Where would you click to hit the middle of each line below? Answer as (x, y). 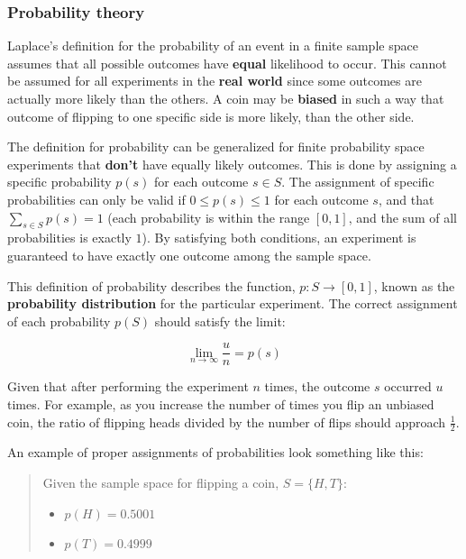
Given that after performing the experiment (128, 386)
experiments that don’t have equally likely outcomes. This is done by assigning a (232, 164)
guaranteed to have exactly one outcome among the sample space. (189, 255)
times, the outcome (317, 386)
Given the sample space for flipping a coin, (161, 482)
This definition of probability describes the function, (151, 285)
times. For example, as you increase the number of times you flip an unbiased (221, 403)
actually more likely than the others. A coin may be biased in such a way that (226, 98)
